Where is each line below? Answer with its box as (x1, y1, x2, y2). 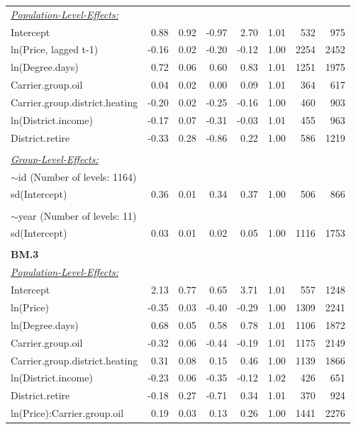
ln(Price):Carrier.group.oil (11, 406, 124, 420)
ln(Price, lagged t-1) (11, 42, 99, 57)
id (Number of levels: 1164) (18, 169, 137, 184)
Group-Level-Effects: (11, 151, 99, 166)
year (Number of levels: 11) (18, 208, 137, 223)
